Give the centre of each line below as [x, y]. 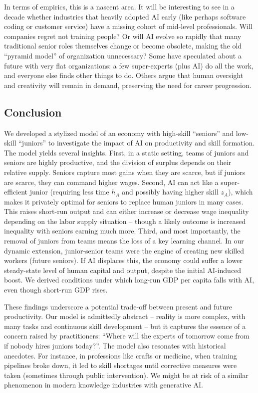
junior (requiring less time [69, 192]
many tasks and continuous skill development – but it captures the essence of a [125, 326]
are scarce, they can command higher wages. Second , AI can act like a [111, 182]
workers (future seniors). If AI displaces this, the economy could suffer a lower [123, 260]
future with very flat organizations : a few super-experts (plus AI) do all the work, [129, 65]
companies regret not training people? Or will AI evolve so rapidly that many [123, 36]
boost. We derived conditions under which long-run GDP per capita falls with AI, [129, 280]
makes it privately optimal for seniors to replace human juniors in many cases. [124, 201]
